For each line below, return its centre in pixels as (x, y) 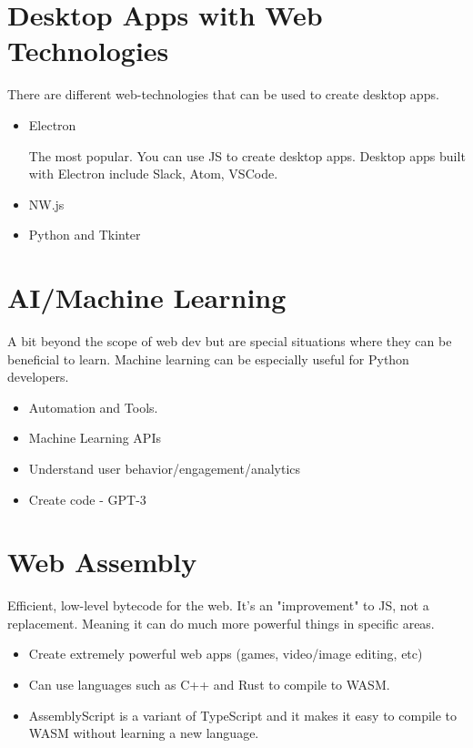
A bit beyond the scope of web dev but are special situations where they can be (230, 341)
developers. (38, 377)
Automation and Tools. (93, 407)
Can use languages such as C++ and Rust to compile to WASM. (209, 685)
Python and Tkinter (85, 235)
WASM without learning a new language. (144, 733)
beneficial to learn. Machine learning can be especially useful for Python (208, 359)
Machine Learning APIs (95, 438)
